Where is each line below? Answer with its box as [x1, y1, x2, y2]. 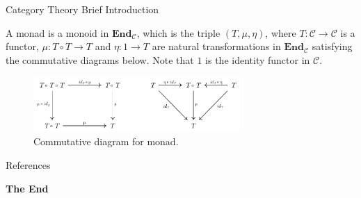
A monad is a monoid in [6, 25, 109, 40]
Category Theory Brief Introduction [6, 2, 159, 16]
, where [265, 25, 296, 40]
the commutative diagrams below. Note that [6, 52, 194, 67]
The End [6, 181, 49, 195]
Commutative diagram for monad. [33, 134, 179, 149]
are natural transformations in [152, 39, 281, 53]
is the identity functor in [205, 52, 310, 67]
